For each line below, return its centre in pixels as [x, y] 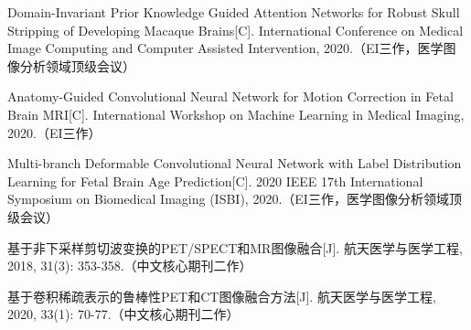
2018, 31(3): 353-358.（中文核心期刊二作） [130, 266]
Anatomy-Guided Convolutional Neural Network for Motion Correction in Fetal [230, 96]
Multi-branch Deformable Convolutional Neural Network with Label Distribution [235, 163]
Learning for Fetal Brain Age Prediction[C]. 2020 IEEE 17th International [215, 181]
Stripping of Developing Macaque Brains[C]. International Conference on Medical [235, 30]
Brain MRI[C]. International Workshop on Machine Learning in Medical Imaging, [236, 114]
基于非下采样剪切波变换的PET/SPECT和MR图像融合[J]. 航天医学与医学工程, [235, 247]
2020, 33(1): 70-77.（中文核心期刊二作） [123, 314]
